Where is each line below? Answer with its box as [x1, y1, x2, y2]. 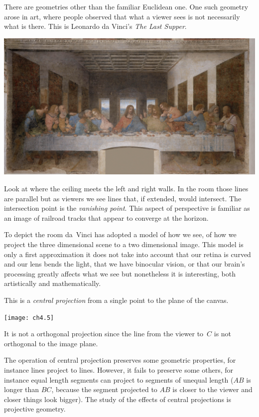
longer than [4, 384, 39, 395]
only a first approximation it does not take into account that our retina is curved [4, 249, 251, 259]
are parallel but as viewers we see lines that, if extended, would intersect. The [4, 193, 242, 203]
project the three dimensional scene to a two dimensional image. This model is [4, 239, 244, 249]
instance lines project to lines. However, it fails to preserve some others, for [4, 365, 233, 375]
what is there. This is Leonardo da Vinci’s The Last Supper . [4, 21, 187, 31]
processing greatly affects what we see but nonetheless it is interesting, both [4, 268, 236, 278]
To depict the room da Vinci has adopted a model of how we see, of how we [4, 229, 237, 240]
